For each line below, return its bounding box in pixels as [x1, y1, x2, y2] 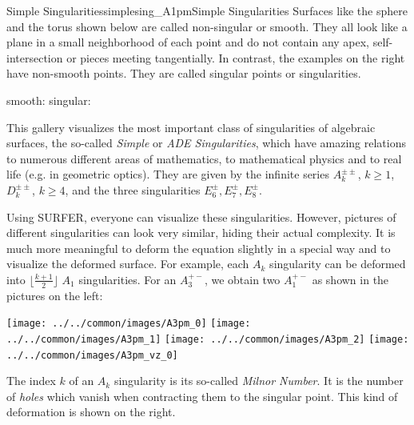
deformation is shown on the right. [6, 403, 176, 420]
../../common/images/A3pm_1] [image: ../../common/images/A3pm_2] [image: [6, 333, 409, 345]
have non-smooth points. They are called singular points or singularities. [6, 65, 361, 82]
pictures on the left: [6, 287, 103, 303]
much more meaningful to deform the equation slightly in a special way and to [6, 239, 391, 256]
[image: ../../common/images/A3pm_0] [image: [6, 318, 251, 330]
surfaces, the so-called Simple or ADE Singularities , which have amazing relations [6, 134, 406, 151]
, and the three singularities [65, 181, 201, 198]
